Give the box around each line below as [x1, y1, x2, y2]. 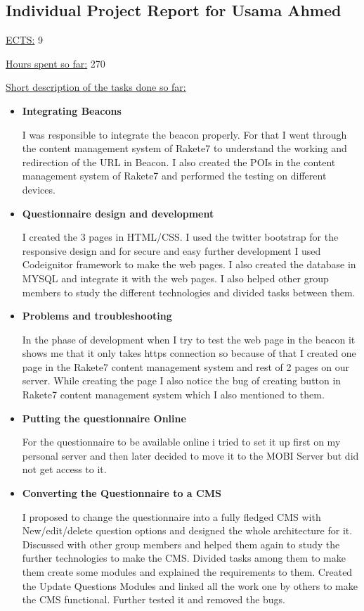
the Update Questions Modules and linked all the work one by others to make [22, 578, 358, 593]
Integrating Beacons [22, 103, 122, 118]
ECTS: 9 [6, 32, 44, 47]
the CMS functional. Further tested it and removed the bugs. [22, 592, 286, 607]
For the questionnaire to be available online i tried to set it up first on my [22, 434, 341, 449]
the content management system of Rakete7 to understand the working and [22, 141, 347, 156]
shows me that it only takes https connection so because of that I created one [22, 346, 356, 360]
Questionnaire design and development [22, 206, 214, 220]
